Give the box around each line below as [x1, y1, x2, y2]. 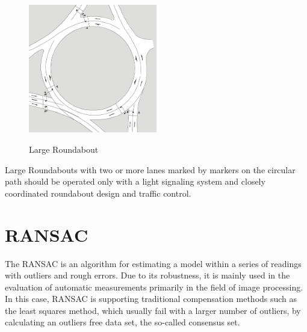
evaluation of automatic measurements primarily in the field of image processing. [5, 280, 303, 293]
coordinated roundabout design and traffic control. [5, 186, 191, 199]
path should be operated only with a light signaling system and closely [5, 175, 265, 188]
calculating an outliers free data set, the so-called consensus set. [5, 316, 240, 328]
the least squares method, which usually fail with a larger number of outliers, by [5, 304, 301, 316]
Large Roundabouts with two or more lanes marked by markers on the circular [5, 163, 296, 176]
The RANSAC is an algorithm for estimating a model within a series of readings [5, 257, 302, 269]
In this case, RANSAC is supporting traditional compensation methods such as [5, 292, 297, 305]
